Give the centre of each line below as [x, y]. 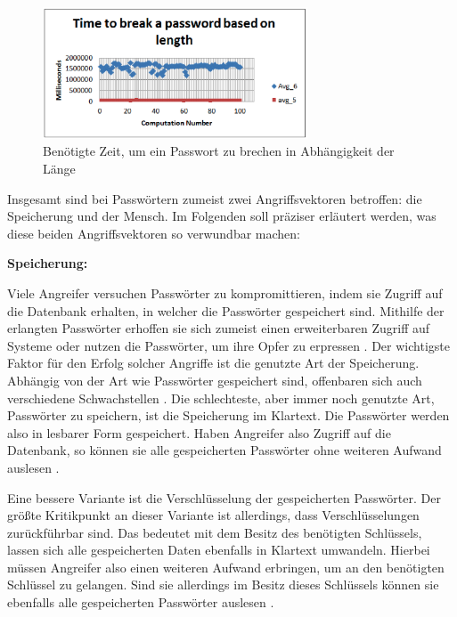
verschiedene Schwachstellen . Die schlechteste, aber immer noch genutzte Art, [221, 398]
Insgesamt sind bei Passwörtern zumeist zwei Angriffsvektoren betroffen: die [215, 198]
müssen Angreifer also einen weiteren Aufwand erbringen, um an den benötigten [226, 567]
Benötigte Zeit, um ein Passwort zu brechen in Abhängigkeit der [219, 151]
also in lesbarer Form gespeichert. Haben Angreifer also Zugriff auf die [199, 432]
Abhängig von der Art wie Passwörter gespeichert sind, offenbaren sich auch [215, 380]
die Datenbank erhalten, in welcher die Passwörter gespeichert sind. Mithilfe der [226, 310]
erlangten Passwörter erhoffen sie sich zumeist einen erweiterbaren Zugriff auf [219, 328]
